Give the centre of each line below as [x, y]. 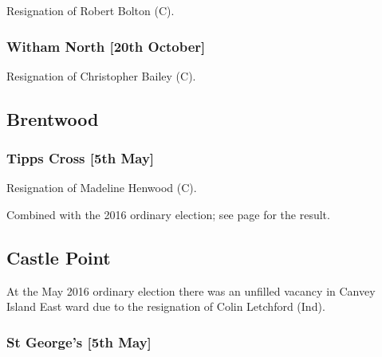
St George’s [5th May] [79, 341]
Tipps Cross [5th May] [81, 158]
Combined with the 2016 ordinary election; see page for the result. [168, 214]
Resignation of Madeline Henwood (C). [102, 188]
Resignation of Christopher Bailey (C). [101, 75]
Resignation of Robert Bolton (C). [91, 10]
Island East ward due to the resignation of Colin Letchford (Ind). [166, 306]
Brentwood [53, 118]
